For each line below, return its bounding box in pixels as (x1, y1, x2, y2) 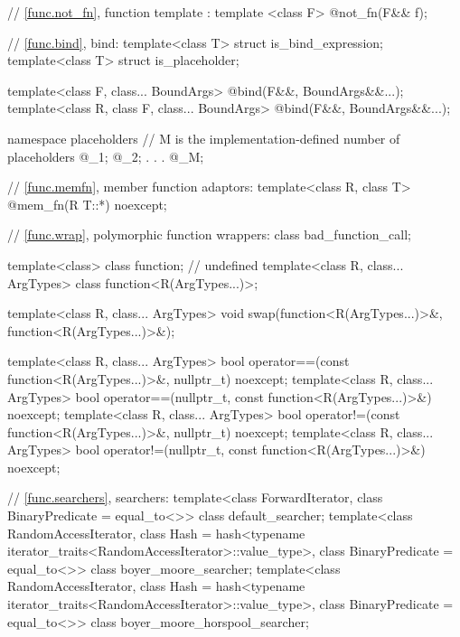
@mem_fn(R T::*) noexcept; (7, 194, 167, 213)
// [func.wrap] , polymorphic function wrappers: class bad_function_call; (7, 225, 411, 244)
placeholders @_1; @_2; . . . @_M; (7, 146, 204, 165)
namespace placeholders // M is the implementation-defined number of (7, 128, 400, 147)
